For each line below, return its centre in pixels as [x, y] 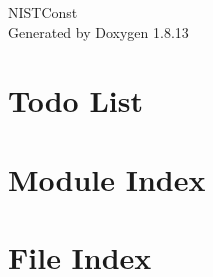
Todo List [75, 100]
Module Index [107, 178]
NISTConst [43, 12]
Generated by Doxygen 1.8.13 [98, 31]
